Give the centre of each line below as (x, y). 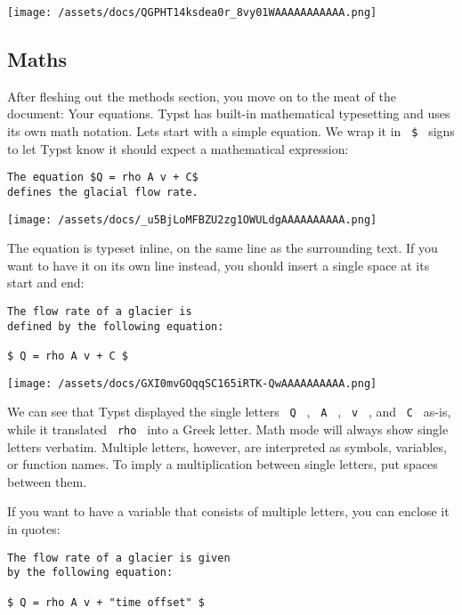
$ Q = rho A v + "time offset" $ (106, 602)
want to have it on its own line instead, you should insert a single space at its (219, 265)
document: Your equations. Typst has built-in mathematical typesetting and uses (229, 113)
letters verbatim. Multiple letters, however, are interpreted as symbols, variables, (227, 446)
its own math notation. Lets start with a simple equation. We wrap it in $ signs (231, 131)
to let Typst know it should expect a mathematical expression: (178, 148)
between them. (47, 481)
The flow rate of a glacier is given (119, 558)
